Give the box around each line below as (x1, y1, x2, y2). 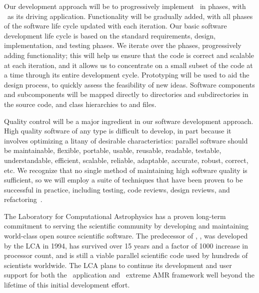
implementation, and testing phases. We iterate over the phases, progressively (4, 40, 241, 50)
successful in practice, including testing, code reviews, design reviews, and (4, 184, 230, 194)
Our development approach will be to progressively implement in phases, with (4, 1, 246, 11)
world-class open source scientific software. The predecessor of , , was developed (4, 230, 248, 241)
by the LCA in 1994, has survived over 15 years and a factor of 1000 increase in (4, 240, 248, 250)
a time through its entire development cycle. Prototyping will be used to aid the (4, 69, 249, 80)
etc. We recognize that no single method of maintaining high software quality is (4, 164, 247, 175)
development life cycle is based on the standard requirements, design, (4, 30, 216, 40)
